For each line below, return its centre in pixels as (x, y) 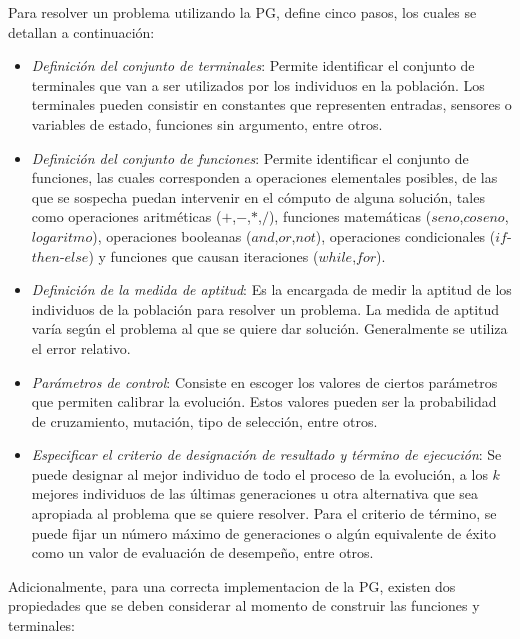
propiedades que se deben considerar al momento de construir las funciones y (244, 605)
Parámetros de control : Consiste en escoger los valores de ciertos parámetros (264, 381)
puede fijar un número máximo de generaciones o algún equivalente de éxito (263, 532)
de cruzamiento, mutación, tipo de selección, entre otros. (204, 420)
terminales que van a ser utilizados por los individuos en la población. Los (258, 84)
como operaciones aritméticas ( (126, 216)
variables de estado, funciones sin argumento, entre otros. (207, 123)
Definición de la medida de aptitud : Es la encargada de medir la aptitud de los (271, 289)
